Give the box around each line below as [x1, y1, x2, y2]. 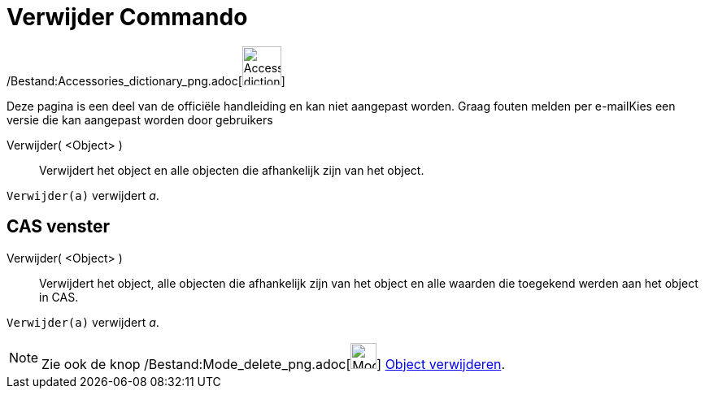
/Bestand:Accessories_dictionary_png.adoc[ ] [7, 73, 285, 88]
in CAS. [39, 289, 79, 304]
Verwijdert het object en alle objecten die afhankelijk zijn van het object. [39, 163, 424, 177]
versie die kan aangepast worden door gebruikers [7, 112, 273, 127]
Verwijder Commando [7, 3, 248, 31]
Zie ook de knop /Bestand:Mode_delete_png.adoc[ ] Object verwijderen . [41, 355, 506, 372]
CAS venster [7, 216, 111, 237]
